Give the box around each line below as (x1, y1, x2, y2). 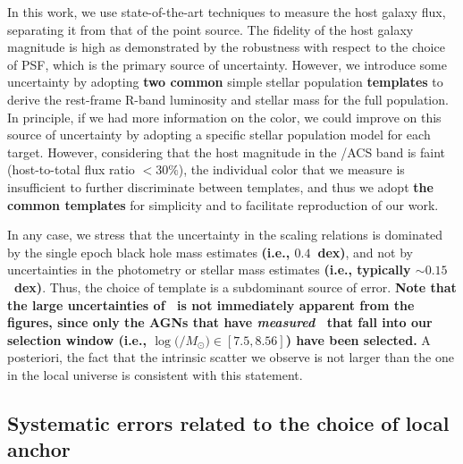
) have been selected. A (285, 330, 431, 349)
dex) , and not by (317, 242, 413, 261)
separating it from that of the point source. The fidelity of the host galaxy (7, 20, 414, 38)
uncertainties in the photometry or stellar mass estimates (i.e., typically (7, 260, 411, 279)
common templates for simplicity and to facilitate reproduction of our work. (7, 195, 439, 214)
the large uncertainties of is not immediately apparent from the (7, 295, 415, 314)
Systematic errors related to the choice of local (7, 409, 450, 436)
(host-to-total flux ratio (7, 160, 135, 179)
